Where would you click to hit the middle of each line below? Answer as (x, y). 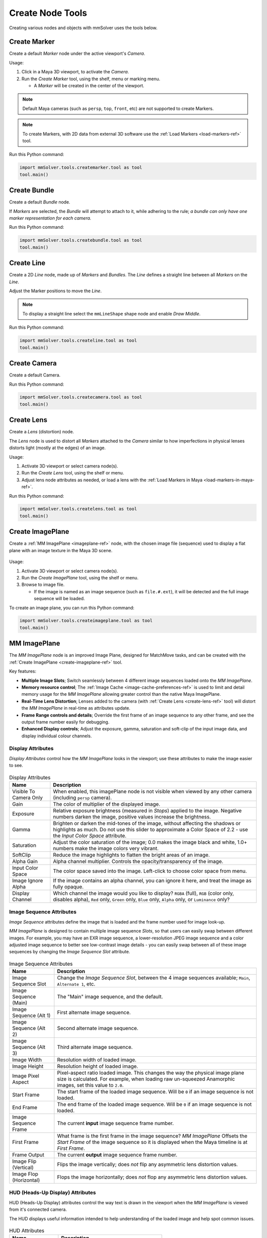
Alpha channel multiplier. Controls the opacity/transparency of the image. (138, 861)
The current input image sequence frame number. (115, 1123)
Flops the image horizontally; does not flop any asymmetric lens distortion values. (152, 1177)
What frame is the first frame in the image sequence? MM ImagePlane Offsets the (152, 1136)
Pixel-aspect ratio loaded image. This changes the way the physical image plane (151, 1073)
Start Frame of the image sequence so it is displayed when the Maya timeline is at (152, 1142)
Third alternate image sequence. (95, 1047)
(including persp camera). (82, 797)
